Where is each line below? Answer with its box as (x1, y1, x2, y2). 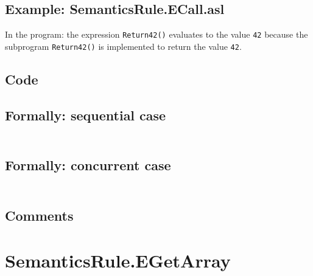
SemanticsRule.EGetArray (5, 247, 231, 272)
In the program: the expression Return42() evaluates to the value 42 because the (5, 28, 308, 41)
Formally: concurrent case (5, 156, 171, 174)
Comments (5, 206, 74, 225)
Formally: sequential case (5, 105, 166, 124)
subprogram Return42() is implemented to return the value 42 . (5, 40, 242, 52)
